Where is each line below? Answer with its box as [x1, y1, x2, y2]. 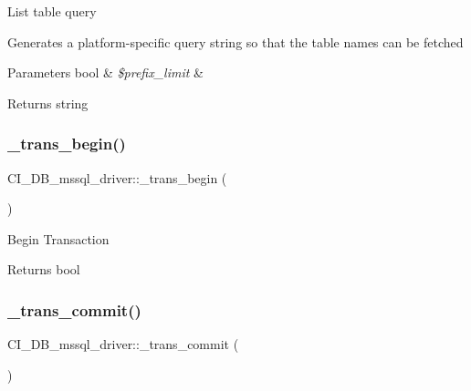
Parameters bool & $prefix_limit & [7, 63, 204, 82]
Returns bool [7, 260, 80, 279]
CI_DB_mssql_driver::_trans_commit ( [7, 334, 239, 354]
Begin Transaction [7, 229, 110, 248]
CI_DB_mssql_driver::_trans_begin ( [7, 168, 227, 187]
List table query [7, 2, 97, 20]
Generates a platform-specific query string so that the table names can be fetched [7, 32, 464, 51]
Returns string [7, 93, 89, 112]
